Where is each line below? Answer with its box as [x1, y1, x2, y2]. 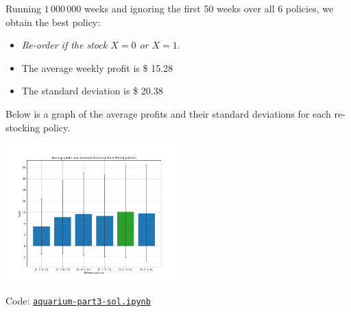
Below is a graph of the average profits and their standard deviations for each [5, 106, 331, 120]
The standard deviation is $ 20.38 [21, 83, 163, 98]
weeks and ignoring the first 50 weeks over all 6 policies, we [84, 1, 334, 15]
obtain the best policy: [5, 14, 101, 29]
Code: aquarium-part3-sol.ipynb [5, 294, 151, 308]
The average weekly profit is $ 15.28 [21, 60, 173, 75]
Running [5, 1, 41, 15]
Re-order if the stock [21, 38, 108, 52]
